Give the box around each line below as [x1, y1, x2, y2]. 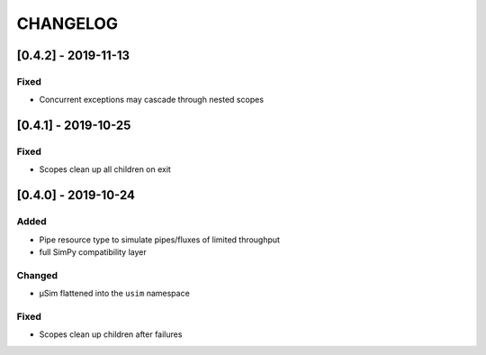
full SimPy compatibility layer [39, 247, 148, 258]
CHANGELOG [16, 14, 119, 33]
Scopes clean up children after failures [39, 329, 183, 340]
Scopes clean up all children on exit [39, 164, 171, 175]
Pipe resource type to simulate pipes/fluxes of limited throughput [39, 234, 281, 245]
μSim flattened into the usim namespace [39, 288, 191, 299]
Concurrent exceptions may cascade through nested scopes [39, 95, 265, 105]
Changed [16, 269, 58, 281]
